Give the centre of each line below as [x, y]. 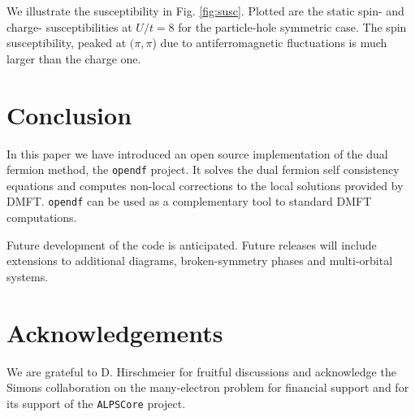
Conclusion [69, 114]
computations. [42, 217]
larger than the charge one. [74, 58]
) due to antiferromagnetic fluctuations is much [270, 43]
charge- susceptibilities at [69, 26]
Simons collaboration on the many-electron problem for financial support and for [208, 387]
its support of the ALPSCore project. [96, 403]
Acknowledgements [115, 332]
